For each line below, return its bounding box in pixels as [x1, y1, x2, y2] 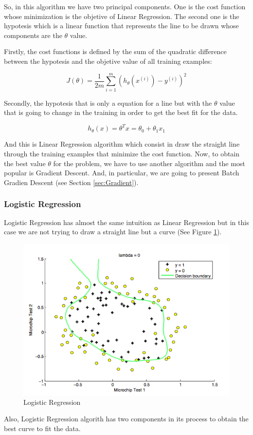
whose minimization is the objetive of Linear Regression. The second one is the [4, 11, 239, 21]
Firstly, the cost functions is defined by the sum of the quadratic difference [4, 46, 227, 57]
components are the [4, 30, 62, 40]
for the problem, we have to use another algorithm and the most [53, 158, 245, 168]
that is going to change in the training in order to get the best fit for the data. [4, 107, 238, 117]
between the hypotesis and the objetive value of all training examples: [4, 56, 212, 66]
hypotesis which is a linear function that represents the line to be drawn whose [4, 20, 239, 31]
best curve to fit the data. [4, 423, 81, 433]
